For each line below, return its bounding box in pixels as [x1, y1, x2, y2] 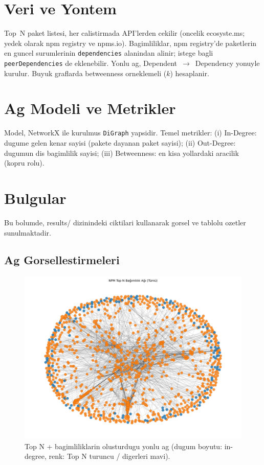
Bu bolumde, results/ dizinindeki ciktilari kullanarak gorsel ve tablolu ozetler [4, 217, 246, 227]
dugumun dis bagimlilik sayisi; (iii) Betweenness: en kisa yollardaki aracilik [4, 147, 239, 158]
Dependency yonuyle [195, 57, 260, 68]
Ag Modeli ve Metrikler [4, 98, 176, 119]
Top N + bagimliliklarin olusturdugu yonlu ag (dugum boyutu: [25, 440, 223, 451]
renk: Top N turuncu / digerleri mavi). [49, 451, 170, 461]
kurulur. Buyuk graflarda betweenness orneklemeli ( [4, 67, 167, 78]
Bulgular [4, 187, 67, 208]
